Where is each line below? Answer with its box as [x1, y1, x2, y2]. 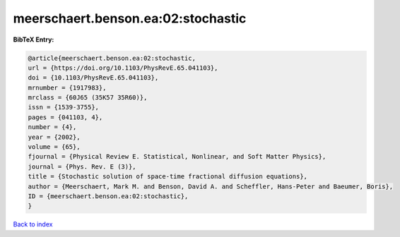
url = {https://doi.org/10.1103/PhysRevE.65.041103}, [28, 63, 218, 72]
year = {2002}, [28, 133, 81, 141]
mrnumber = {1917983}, [28, 83, 107, 92]
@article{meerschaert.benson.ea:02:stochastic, [28, 54, 196, 62]
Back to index [13, 220, 53, 229]
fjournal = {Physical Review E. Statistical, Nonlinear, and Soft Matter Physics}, [28, 152, 327, 161]
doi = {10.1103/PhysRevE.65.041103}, [28, 74, 159, 82]
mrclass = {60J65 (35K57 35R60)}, [28, 94, 148, 102]
